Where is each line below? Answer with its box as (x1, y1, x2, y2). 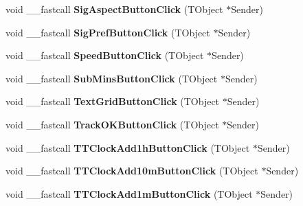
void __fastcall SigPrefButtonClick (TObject (5, 25, 210, 39)
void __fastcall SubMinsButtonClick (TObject (5, 71, 218, 85)
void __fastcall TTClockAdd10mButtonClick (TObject (5, 163, 258, 178)
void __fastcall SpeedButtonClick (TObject (5, 48, 204, 62)
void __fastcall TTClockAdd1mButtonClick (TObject (5, 186, 253, 201)
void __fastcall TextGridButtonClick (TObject (5, 94, 220, 108)
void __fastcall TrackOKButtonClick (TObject (5, 117, 219, 131)
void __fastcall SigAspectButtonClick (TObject (5, 2, 223, 16)
